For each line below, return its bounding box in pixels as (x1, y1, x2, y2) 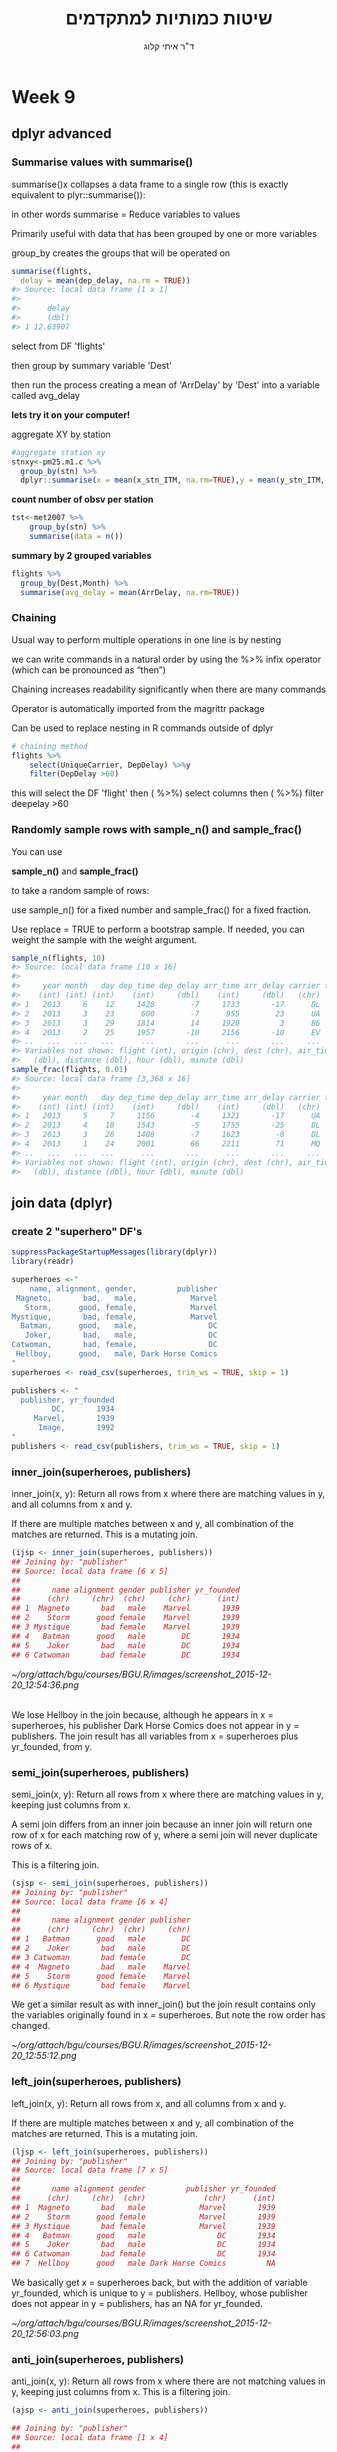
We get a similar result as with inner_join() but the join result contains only (11, 1998, 316, 2011)
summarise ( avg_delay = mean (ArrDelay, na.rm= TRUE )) (20, 587, 241, 597)
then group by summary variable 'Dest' (11, 359, 173, 371)
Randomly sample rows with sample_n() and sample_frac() (11, 823, 303, 837)
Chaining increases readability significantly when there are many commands (11, 683, 326, 695)
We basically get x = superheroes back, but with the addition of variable (11, 2277, 308, 2289)
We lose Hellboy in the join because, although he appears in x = (11, 1708, 274, 1721)
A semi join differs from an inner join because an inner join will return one (11, 1818, 313, 1830)
